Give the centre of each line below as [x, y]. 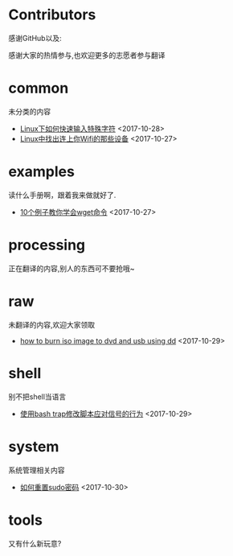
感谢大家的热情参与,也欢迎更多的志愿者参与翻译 [87, 55]
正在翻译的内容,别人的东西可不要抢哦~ [72, 268]
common [39, 88]
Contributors [52, 15]
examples [41, 172]
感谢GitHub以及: [35, 38]
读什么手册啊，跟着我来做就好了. [62, 195]
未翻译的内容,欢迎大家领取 [52, 324]
